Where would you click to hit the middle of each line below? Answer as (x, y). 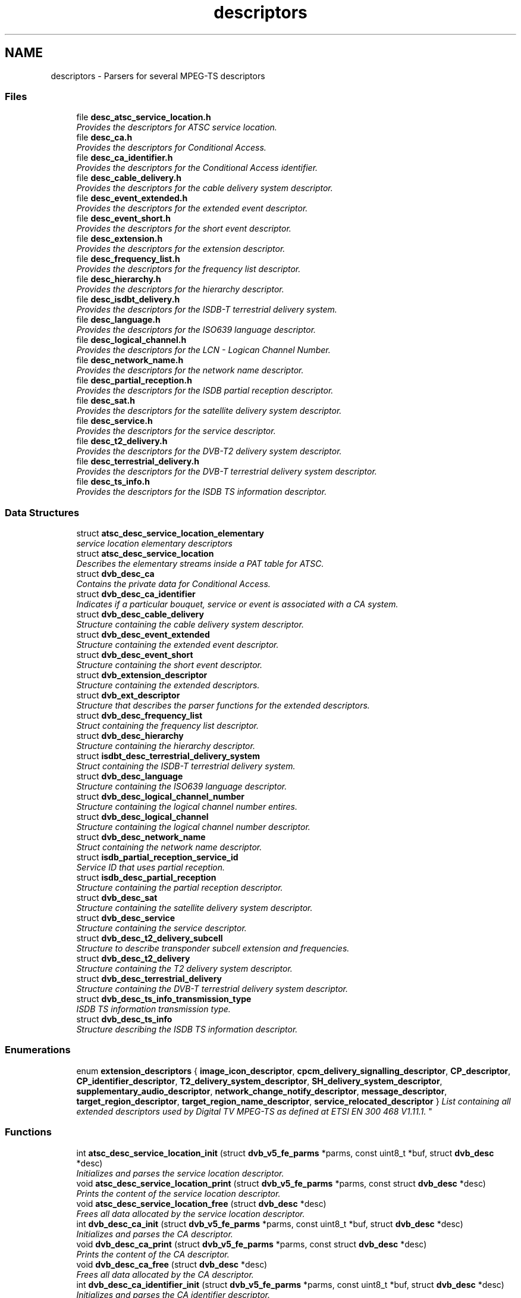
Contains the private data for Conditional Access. (173, 584)
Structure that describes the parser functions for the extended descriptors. (223, 706)
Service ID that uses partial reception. (151, 868)
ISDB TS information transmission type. (153, 1009)
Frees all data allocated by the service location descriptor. (191, 1213)
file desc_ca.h (104, 138)
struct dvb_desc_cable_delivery (140, 614)
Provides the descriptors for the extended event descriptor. (192, 208)
